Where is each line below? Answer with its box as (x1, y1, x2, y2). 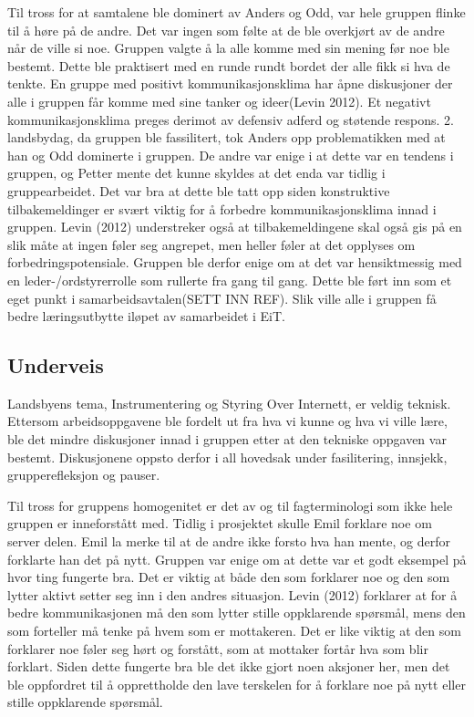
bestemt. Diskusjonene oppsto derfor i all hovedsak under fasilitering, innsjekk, (7, 447, 448, 466)
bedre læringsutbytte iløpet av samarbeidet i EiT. (7, 307, 285, 326)
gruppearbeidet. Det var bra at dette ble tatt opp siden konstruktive (7, 181, 390, 200)
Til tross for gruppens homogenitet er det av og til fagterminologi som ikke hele (7, 495, 453, 514)
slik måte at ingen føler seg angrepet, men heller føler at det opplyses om (7, 234, 416, 254)
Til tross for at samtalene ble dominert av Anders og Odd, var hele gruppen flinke (7, 3, 466, 21)
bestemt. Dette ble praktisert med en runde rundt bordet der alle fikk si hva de (7, 56, 450, 75)
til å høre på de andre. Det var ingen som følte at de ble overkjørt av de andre (7, 20, 445, 39)
